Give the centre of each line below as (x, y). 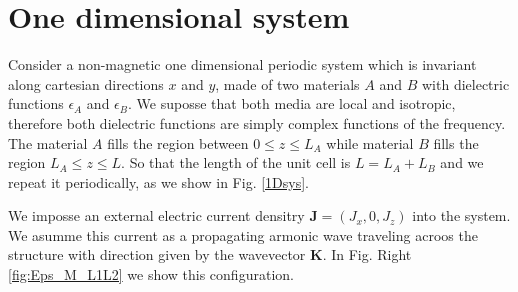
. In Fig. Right (367, 254)
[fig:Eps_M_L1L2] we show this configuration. (151, 274)
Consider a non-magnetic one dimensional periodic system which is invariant (242, 64)
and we (462, 162)
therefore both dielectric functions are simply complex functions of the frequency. (257, 122)
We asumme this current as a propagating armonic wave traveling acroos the (243, 234)
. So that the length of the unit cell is (236, 162)
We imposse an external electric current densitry (156, 215)
